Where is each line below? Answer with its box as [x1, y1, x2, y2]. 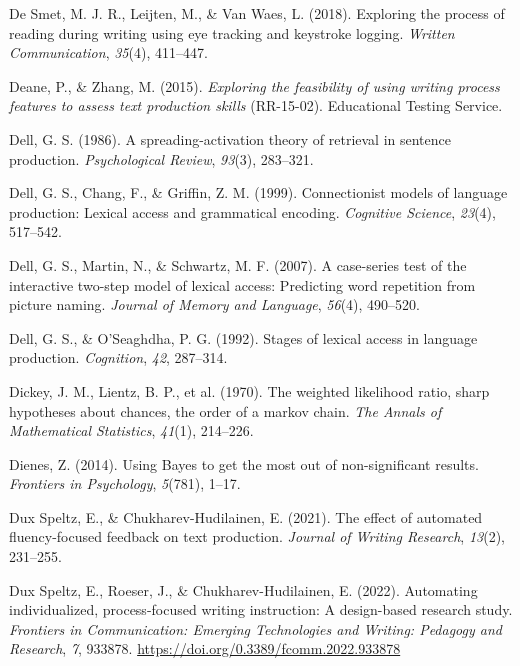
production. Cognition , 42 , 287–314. [9, 347, 228, 368]
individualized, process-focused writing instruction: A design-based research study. [9, 599, 513, 620]
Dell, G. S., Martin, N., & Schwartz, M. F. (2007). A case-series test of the [9, 254, 467, 275]
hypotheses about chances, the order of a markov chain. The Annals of [9, 400, 442, 421]
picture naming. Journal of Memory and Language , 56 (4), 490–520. [9, 294, 420, 315]
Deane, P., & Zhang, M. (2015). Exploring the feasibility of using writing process [9, 75, 500, 96]
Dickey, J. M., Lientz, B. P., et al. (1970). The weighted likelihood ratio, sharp [9, 380, 490, 401]
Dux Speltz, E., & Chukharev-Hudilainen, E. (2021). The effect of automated [9, 506, 483, 527]
